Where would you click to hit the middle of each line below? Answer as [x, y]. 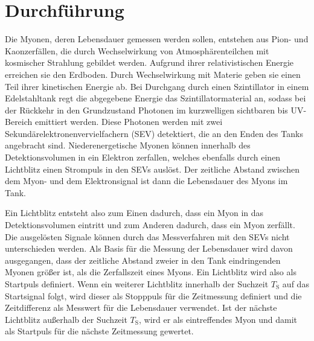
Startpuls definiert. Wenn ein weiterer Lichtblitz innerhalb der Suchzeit [137, 284]
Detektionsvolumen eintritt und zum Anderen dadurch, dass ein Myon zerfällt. [150, 225]
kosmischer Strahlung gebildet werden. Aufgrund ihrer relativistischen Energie [149, 62]
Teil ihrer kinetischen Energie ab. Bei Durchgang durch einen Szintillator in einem [157, 86]
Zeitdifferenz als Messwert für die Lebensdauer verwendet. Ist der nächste [141, 308]
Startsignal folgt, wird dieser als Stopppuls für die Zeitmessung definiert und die [153, 295]
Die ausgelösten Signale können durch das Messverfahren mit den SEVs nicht [147, 236]
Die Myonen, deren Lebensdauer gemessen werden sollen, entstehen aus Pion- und [157, 39]
